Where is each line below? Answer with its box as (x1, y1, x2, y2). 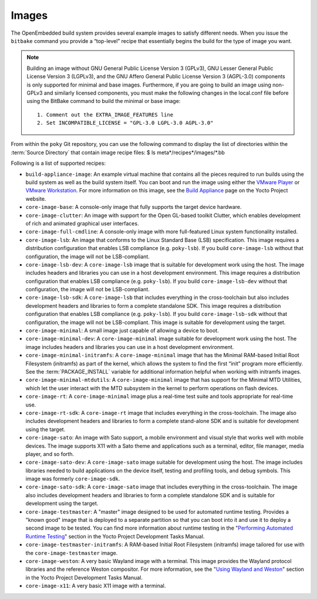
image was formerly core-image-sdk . (25, 475, 120, 482)
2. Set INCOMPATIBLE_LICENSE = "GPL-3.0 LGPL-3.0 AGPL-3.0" (37, 119, 214, 127)
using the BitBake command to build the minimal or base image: (26, 98, 181, 105)
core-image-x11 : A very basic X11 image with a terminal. (25, 583, 166, 590)
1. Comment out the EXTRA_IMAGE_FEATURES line (37, 111, 173, 118)
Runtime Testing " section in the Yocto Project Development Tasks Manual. (25, 533, 205, 540)
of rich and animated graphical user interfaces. (25, 219, 139, 227)
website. (25, 195, 46, 202)
